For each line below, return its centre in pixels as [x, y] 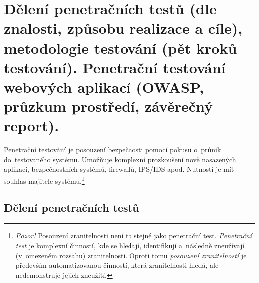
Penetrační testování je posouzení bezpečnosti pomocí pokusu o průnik [113, 149]
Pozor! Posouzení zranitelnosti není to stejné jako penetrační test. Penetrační [134, 236]
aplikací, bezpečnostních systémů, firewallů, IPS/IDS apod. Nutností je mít [119, 169]
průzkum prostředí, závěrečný [109, 106]
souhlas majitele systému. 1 [44, 180]
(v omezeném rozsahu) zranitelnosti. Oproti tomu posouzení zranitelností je [131, 255]
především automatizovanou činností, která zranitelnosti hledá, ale [117, 265]
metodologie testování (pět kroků [121, 47]
